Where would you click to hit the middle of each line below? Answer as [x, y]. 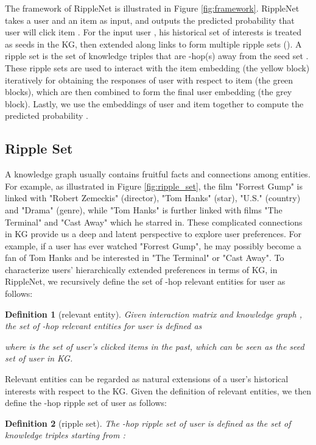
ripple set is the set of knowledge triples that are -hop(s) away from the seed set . [157, 56]
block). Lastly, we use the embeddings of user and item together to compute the [154, 103]
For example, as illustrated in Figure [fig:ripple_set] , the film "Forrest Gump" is [154, 186]
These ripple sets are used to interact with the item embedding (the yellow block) [157, 67]
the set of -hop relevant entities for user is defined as [104, 326]
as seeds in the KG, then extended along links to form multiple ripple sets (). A [153, 44]
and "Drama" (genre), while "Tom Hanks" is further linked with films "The [144, 209]
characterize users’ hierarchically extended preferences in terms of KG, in [141, 269]
